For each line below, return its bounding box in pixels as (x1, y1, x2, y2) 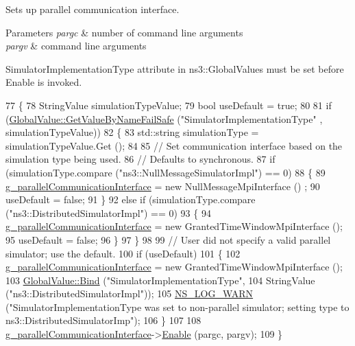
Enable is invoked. (5, 75, 82, 89)
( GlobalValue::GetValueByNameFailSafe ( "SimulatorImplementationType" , (5, 111, 323, 126)
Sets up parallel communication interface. (5, 2, 180, 16)
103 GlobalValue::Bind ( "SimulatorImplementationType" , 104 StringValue (5, 273, 315, 287)
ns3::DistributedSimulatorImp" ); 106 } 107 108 (5, 313, 201, 327)
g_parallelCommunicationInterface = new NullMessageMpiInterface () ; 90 (5, 178, 320, 193)
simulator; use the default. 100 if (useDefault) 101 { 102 (5, 246, 241, 260)
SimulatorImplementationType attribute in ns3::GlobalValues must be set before (5, 61, 344, 76)
